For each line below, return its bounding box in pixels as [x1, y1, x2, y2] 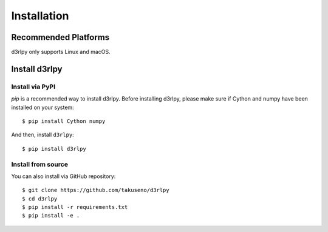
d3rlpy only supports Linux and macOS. [11, 48, 111, 56]
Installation [11, 9, 69, 22]
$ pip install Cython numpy [22, 118, 106, 124]
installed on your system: [11, 104, 74, 111]
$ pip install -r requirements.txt [22, 204, 128, 211]
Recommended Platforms [11, 32, 110, 42]
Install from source [11, 160, 68, 168]
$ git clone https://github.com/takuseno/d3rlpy [22, 187, 169, 194]
